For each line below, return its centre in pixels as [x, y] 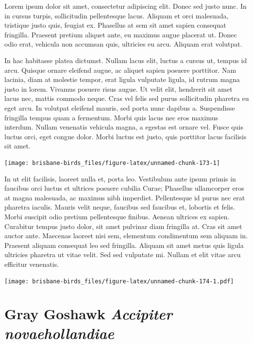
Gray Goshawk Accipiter [88, 314]
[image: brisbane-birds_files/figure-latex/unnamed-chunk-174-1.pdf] [119, 281]
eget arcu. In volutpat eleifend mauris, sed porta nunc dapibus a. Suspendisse [120, 107]
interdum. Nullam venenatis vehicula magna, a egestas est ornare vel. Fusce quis [124, 127]
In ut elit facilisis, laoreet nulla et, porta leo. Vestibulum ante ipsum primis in [120, 178]
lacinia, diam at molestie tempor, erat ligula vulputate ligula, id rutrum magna [122, 79]
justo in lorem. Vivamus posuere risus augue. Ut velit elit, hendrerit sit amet [118, 89]
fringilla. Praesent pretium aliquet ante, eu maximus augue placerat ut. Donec [121, 34]
